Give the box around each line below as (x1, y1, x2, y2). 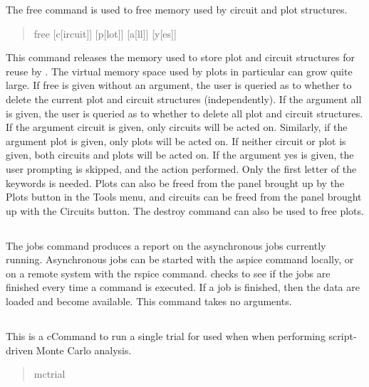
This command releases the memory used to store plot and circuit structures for (6, 50, 355, 65)
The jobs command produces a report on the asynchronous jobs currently (6, 238, 326, 253)
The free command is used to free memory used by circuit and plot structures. (6, 2, 348, 16)
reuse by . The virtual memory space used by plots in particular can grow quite (6, 63, 353, 78)
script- (328, 329, 357, 344)
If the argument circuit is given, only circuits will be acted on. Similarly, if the (6, 120, 348, 134)
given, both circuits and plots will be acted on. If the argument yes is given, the (6, 147, 354, 162)
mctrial (33, 366, 66, 381)
